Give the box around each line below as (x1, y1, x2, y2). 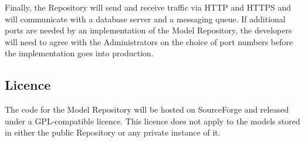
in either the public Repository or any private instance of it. (5, 126, 221, 138)
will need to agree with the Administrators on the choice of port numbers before (5, 35, 293, 48)
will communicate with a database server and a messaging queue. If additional (5, 12, 286, 25)
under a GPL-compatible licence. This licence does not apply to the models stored (5, 114, 300, 127)
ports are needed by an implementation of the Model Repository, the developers (5, 24, 292, 36)
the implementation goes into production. (5, 47, 154, 59)
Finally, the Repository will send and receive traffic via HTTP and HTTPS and (5, 1, 291, 13)
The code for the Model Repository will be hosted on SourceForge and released (5, 103, 289, 116)
